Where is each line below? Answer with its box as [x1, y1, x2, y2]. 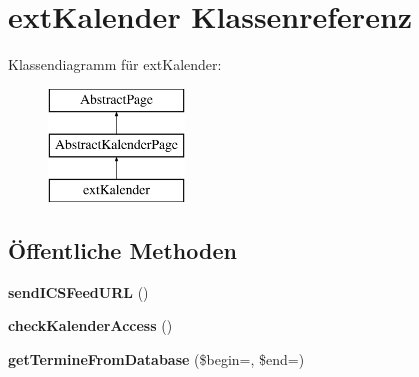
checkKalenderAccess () [8, 315, 173, 336]
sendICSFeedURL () [8, 281, 149, 302]
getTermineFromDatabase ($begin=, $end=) [8, 349, 305, 370]
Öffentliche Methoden [8, 235, 237, 266]
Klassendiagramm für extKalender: [8, 54, 222, 75]
